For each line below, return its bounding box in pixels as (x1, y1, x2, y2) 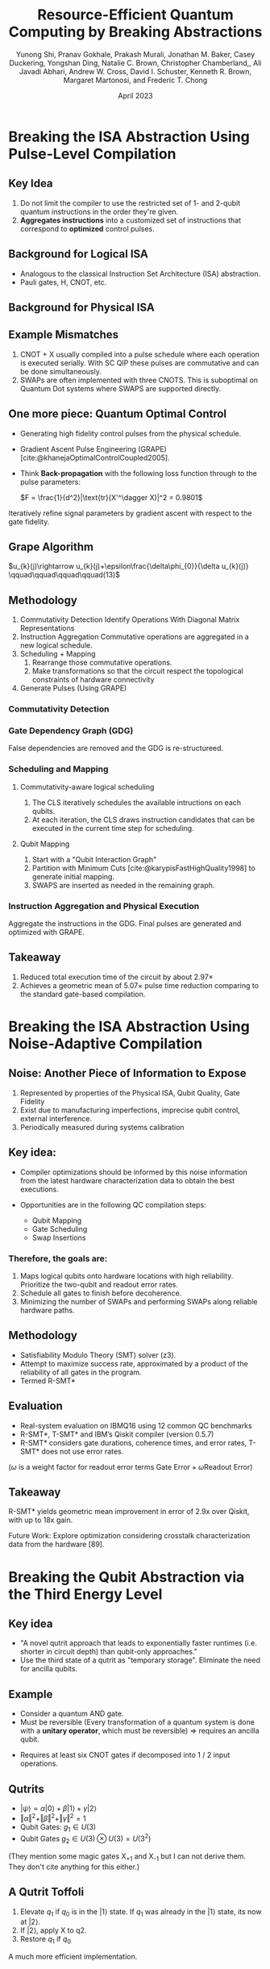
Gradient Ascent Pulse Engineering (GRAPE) (19, 444, 167, 453)
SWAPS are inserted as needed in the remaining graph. (31, 880, 215, 890)
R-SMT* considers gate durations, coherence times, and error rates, (19, 1437, 247, 1447)
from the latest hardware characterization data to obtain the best (19, 1175, 235, 1185)
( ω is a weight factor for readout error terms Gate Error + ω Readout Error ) (8, 1462, 253, 1471)
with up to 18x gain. (8, 1515, 73, 1525)
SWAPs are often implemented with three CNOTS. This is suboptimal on (19, 375, 259, 385)
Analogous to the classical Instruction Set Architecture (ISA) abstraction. (19, 269, 260, 278)
